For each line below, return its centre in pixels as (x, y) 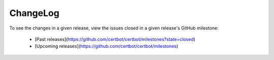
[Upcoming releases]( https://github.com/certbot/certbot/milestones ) (107, 46)
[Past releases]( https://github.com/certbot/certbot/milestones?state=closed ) (115, 39)
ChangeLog (34, 13)
